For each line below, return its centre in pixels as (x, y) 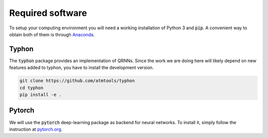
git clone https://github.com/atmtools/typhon (77, 81)
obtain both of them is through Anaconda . (52, 34)
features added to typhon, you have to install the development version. (81, 68)
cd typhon (32, 88)
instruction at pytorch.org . (36, 129)
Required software (48, 13)
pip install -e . (41, 95)
